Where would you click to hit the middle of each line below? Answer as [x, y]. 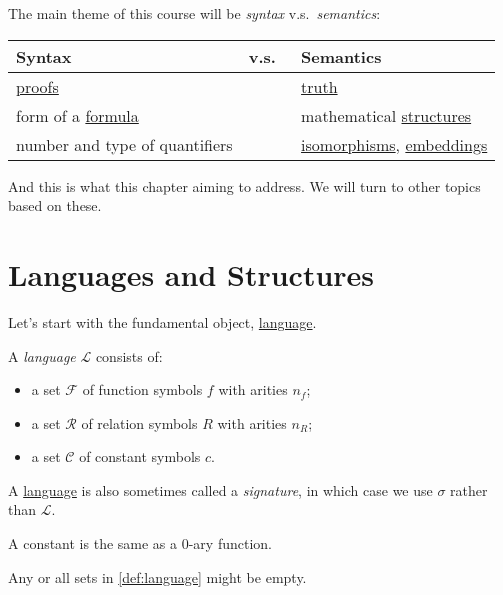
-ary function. [230, 543]
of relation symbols [139, 422]
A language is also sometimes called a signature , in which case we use [220, 489]
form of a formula [77, 115]
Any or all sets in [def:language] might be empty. [157, 576]
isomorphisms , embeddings [394, 144]
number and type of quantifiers [124, 144]
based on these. [55, 205]
